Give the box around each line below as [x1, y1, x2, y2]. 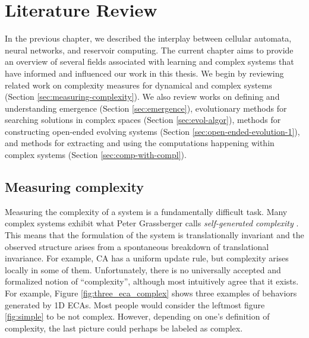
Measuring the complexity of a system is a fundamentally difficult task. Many [5, 205, 288, 217]
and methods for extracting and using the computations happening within [5, 137, 275, 149]
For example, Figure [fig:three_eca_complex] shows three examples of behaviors [5, 287, 297, 299]
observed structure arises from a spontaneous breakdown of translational [5, 240, 269, 252]
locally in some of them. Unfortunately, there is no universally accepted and [5, 263, 281, 276]
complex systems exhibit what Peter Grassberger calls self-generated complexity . [5, 217, 299, 229]
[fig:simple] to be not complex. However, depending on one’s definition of [5, 310, 270, 323]
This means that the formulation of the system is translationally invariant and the [5, 229, 304, 241]
